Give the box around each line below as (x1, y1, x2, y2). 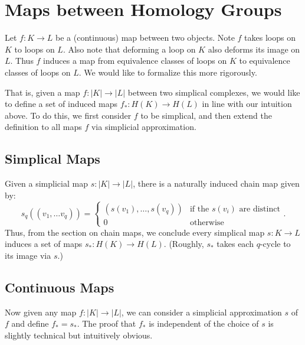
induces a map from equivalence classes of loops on (43, 54, 227, 67)
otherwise (189, 218, 224, 227)
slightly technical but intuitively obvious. (5, 329, 153, 341)
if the (189, 204, 209, 213)
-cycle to (260, 237, 291, 250)
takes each (217, 237, 254, 250)
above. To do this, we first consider (5, 109, 132, 121)
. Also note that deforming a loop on (63, 43, 196, 55)
